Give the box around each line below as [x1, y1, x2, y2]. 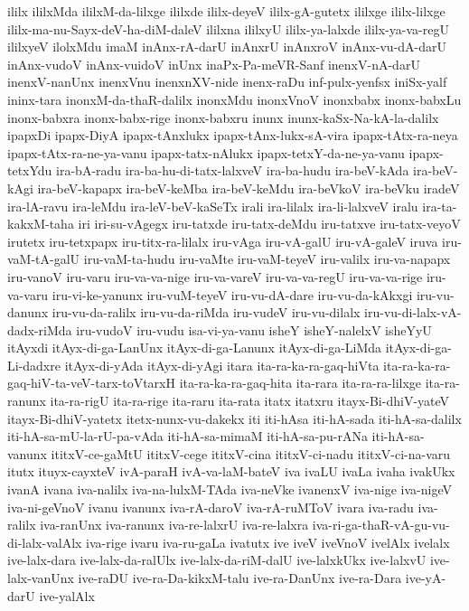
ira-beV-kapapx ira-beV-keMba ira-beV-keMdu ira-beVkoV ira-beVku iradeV [37, 178, 460, 197]
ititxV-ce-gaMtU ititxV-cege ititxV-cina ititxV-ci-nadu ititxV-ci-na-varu [51, 444, 451, 463]
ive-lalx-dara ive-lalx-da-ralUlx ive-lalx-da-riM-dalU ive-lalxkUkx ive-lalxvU [7, 550, 427, 569]
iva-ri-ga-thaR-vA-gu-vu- [312, 515, 450, 534]
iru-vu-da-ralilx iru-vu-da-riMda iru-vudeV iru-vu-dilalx [52, 303, 361, 322]
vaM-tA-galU [7, 249, 80, 268]
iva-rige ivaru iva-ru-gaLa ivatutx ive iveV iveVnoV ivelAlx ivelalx [86, 532, 450, 551]
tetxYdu [7, 161, 52, 180]
